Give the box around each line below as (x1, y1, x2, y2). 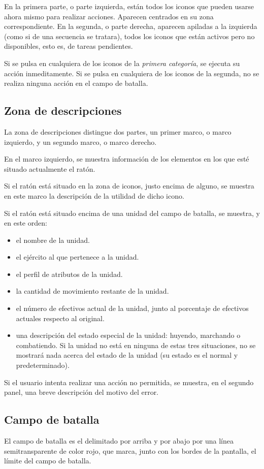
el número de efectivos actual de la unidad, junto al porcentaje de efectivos (16, 303, 249, 314)
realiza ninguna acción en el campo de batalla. (4, 78, 148, 88)
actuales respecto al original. (16, 312, 105, 323)
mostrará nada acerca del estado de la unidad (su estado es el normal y (16, 350, 238, 360)
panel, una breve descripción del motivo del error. (4, 387, 159, 397)
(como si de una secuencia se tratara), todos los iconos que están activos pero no (4, 30, 255, 41)
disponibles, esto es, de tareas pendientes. (4, 41, 133, 51)
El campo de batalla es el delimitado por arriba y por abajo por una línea (4, 435, 234, 446)
